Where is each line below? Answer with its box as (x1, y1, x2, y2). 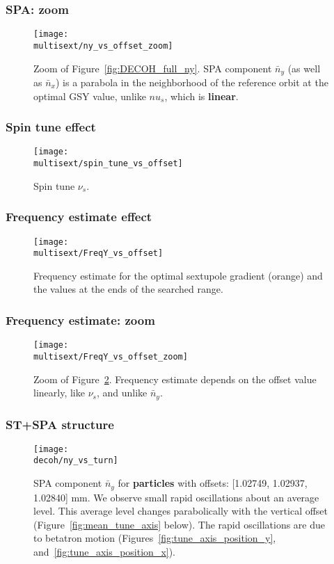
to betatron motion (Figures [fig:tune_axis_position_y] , (33, 531, 276, 545)
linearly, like (33, 385, 85, 400)
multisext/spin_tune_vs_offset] (33, 159, 183, 169)
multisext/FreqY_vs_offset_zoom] (33, 351, 188, 362)
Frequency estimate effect (6, 208, 152, 225)
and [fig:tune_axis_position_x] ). (33, 544, 176, 558)
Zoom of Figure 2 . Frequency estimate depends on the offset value (33, 371, 317, 386)
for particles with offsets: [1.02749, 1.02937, (118, 476, 308, 490)
